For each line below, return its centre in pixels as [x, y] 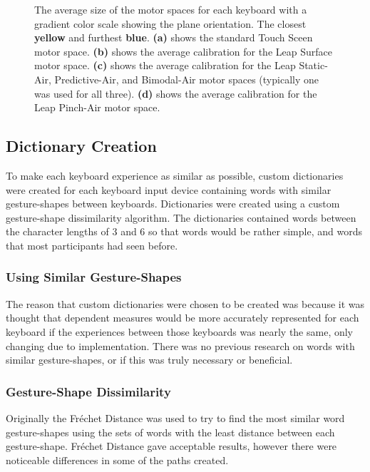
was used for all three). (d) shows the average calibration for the [176, 93]
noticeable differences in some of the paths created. [117, 460]
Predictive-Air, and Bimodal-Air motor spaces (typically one [186, 79]
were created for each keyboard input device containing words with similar [169, 189]
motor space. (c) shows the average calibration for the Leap [165, 65]
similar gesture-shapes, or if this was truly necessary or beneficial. [149, 360]
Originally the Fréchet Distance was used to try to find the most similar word [175, 417]
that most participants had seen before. [92, 245]
